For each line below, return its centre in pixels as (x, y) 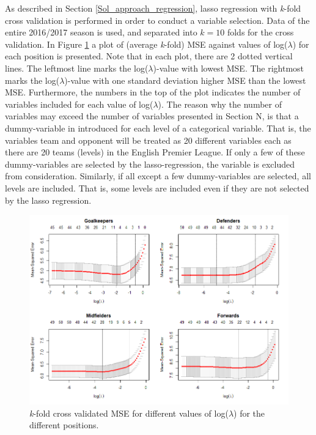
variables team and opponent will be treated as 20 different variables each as (148, 140)
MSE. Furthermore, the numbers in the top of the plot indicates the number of (153, 92)
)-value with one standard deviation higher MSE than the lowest (185, 80)
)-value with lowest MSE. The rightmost (229, 68)
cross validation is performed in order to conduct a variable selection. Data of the (157, 20)
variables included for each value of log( (79, 104)
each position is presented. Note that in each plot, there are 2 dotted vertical (149, 56)
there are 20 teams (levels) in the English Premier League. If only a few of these (155, 152)
